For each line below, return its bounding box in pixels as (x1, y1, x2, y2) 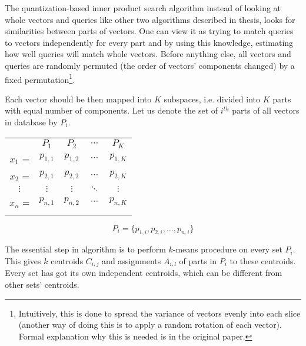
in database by (5, 116, 58, 128)
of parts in (179, 254, 217, 267)
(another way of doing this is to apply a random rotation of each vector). (18, 318, 282, 331)
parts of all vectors (232, 104, 300, 117)
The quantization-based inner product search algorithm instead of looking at (5, 2, 281, 14)
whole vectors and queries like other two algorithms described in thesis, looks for (5, 13, 295, 25)
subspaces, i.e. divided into (164, 92, 261, 105)
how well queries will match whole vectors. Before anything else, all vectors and (5, 48, 291, 60)
